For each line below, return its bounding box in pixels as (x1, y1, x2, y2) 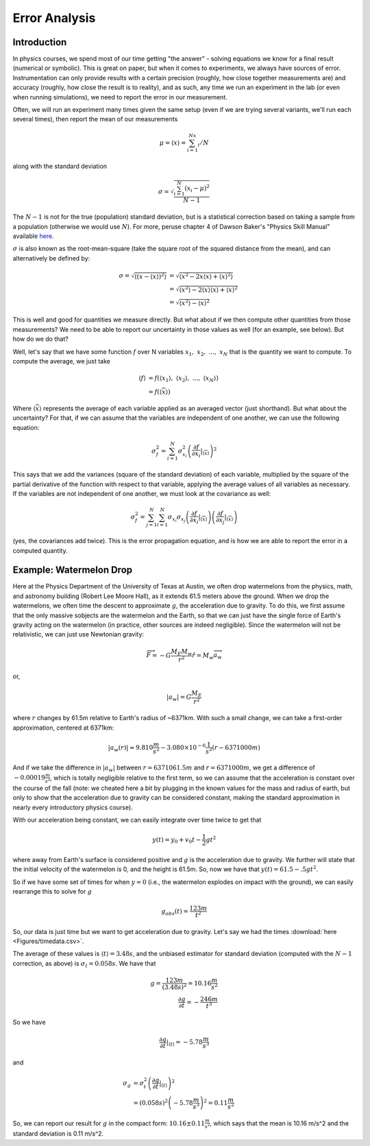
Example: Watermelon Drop (12, 564, 133, 576)
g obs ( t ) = (161, 907, 188, 917)
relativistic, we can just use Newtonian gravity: (12, 630, 144, 638)
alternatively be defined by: (12, 254, 90, 262)
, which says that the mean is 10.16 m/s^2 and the (210, 1119, 349, 1127)
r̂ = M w (192, 652, 214, 661)
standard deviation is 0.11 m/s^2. (12, 1130, 104, 1138)
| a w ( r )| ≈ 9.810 (108, 743, 153, 753)
